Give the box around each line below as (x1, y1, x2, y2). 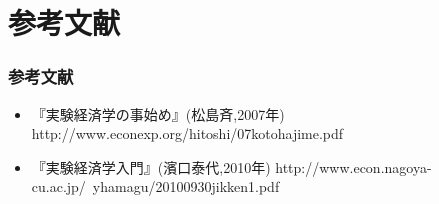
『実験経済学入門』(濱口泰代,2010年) (31, 156, 271, 177)
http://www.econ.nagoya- (275, 156, 432, 177)
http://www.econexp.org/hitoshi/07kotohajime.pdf (31, 123, 344, 144)
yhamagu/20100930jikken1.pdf (92, 176, 280, 197)
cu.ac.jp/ (31, 176, 86, 197)
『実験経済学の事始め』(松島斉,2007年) (31, 103, 285, 124)
